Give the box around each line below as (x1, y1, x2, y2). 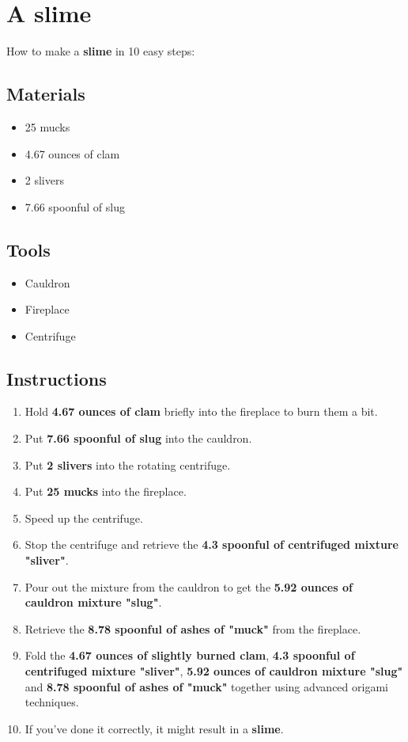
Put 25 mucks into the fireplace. (25, 483, 187, 500)
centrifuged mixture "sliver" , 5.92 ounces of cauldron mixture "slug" (25, 663, 403, 679)
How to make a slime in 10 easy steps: (6, 43, 195, 59)
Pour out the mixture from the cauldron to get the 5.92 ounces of (25, 578, 353, 595)
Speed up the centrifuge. (25, 509, 143, 526)
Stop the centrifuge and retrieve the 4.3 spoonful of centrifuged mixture (25, 536, 399, 553)
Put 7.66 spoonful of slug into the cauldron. (25, 430, 252, 447)
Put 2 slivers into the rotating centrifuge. (25, 456, 231, 473)
